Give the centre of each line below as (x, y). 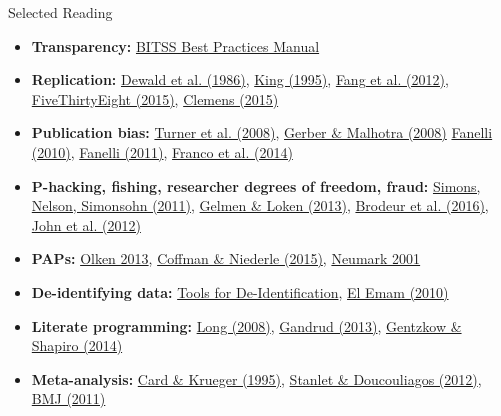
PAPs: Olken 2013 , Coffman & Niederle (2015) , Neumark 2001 (226, 258)
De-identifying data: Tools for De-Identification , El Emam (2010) (240, 291)
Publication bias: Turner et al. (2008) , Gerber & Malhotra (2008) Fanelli (262, 132)
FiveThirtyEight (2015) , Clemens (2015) (155, 98)
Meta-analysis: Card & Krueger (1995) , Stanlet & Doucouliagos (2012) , (256, 378)
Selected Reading (60, 12)
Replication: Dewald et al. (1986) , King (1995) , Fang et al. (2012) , (240, 79)
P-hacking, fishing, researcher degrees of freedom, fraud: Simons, (256, 185)
